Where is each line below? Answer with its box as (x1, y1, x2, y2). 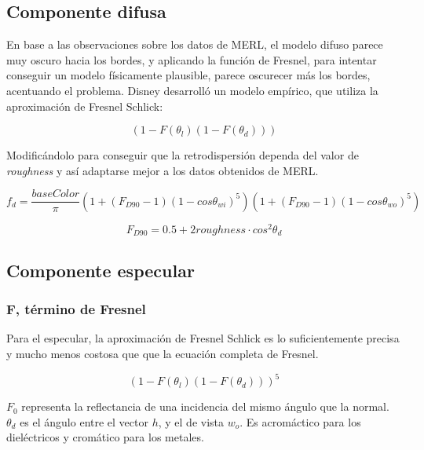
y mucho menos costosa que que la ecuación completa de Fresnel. (6, 345, 319, 361)
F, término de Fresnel (6, 299, 146, 319)
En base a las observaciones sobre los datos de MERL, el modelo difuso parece (6, 36, 383, 53)
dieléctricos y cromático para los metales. (6, 429, 204, 445)
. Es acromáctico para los (239, 413, 361, 430)
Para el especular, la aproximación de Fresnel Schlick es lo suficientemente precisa (6, 330, 400, 346)
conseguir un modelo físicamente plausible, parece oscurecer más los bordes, (6, 67, 371, 83)
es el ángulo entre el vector (20, 413, 148, 430)
